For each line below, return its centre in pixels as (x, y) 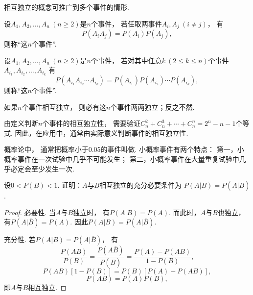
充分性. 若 (20, 239)
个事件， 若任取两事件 (126, 23)
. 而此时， (185, 212)
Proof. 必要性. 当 (30, 212)
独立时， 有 (91, 212)
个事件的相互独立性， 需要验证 (92, 123)
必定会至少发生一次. (42, 168)
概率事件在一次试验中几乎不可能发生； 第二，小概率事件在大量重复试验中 (122, 159)
